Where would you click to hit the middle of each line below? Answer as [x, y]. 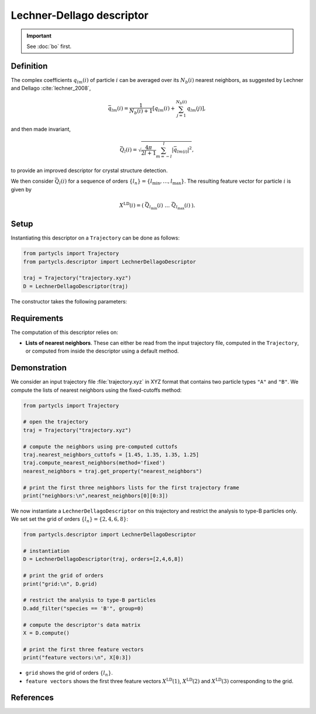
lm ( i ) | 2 [185, 150]
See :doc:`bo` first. [49, 46]
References [32, 698]
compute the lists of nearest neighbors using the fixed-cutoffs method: [96, 390]
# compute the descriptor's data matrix [82, 625]
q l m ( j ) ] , [196, 110]
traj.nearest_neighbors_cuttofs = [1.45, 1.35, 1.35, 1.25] [111, 455]
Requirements [37, 318]
